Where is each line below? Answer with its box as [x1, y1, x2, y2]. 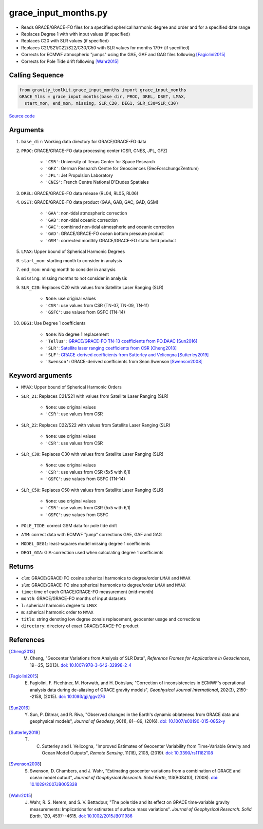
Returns [9, 562, 34, 571]
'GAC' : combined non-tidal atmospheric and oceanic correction [45, 224, 174, 230]
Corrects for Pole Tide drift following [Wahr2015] [21, 58, 119, 64]
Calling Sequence [9, 71, 64, 79]
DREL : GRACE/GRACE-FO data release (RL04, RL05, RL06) [21, 190, 139, 196]
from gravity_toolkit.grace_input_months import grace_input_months [19, 87, 187, 93]
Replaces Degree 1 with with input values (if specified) [21, 31, 130, 37]
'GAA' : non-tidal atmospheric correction [45, 210, 128, 216]
